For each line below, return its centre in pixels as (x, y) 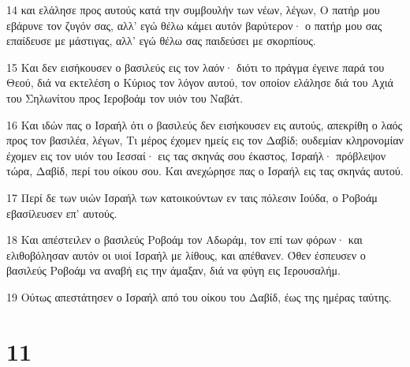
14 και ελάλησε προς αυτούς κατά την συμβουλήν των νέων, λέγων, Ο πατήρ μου (193, 9)
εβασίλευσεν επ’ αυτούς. (62, 213)
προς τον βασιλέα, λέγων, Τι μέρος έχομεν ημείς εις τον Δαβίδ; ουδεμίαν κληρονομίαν (205, 140)
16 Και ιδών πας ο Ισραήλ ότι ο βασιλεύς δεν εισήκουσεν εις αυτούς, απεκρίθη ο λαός (205, 124)
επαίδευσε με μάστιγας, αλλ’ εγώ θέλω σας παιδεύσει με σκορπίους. (161, 41)
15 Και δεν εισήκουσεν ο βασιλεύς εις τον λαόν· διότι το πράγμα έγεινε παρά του (196, 67)
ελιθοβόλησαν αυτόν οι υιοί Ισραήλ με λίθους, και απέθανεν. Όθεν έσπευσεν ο (186, 255)
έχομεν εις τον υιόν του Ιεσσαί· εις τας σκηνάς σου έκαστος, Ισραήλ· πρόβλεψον (196, 155)
